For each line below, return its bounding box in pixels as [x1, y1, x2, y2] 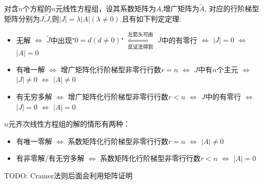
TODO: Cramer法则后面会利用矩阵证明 [4, 170, 133, 180]
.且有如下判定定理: [120, 13, 182, 24]
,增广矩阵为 [161, 3, 200, 14]
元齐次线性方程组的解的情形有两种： [8, 118, 130, 129]
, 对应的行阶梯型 [204, 3, 259, 14]
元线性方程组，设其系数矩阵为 [55, 3, 156, 14]
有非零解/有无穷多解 [16, 153, 84, 163]
